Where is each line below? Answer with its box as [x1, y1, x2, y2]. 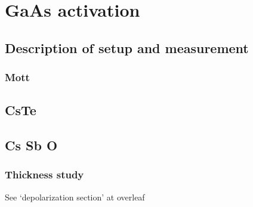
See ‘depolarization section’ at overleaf [5, 190, 145, 203]
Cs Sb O [5, 136, 58, 155]
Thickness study [5, 167, 84, 182]
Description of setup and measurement [5, 38, 249, 57]
